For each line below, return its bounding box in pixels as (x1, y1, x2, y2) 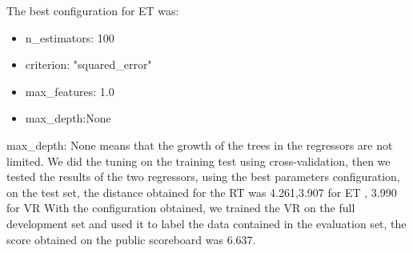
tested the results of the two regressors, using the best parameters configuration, (6, 168, 400, 185)
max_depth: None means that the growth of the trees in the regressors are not (6, 136, 393, 153)
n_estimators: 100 (25, 29, 114, 46)
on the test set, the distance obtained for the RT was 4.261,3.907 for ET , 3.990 (6, 183, 397, 200)
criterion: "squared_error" (25, 56, 152, 73)
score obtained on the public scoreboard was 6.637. (6, 231, 256, 247)
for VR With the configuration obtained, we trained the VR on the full (6, 199, 355, 216)
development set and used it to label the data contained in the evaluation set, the (6, 215, 407, 231)
